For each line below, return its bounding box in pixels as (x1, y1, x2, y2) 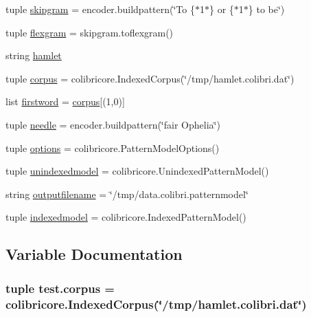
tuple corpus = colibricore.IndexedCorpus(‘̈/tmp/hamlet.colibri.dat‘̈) (5, 71, 295, 85)
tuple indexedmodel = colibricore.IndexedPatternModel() (5, 210, 246, 224)
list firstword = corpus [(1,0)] (5, 94, 125, 109)
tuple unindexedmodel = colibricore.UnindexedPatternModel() (5, 164, 269, 178)
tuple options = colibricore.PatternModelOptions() (5, 140, 220, 155)
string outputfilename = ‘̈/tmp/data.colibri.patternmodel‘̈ (5, 186, 249, 201)
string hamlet (5, 48, 62, 63)
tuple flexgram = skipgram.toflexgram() (5, 25, 174, 39)
